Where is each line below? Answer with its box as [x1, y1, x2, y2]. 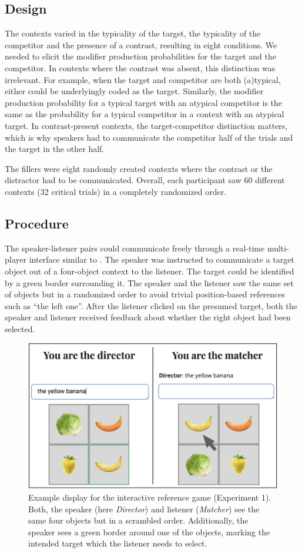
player [5, 253, 26, 266]
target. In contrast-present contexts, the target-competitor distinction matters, [5, 119, 288, 131]
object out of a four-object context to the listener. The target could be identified [5, 264, 294, 277]
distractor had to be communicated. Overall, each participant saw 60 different [5, 174, 285, 186]
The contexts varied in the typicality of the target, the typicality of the [5, 27, 261, 39]
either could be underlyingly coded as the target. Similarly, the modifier [5, 85, 264, 97]
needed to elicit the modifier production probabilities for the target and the [5, 50, 276, 62]
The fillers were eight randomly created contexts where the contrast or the [5, 162, 273, 174]
